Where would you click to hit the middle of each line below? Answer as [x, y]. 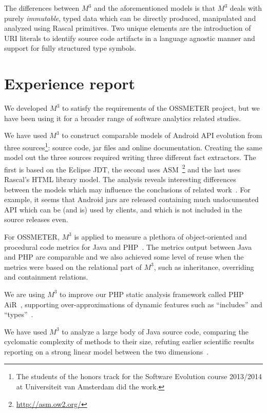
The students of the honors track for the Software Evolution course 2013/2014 [139, 376]
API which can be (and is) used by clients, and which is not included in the [123, 209]
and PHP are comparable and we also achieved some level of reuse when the [124, 257]
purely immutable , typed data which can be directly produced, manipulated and [130, 18]
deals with [246, 8]
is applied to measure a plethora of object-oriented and [160, 236]
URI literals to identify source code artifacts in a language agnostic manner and [130, 38]
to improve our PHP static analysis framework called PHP [152, 294]
